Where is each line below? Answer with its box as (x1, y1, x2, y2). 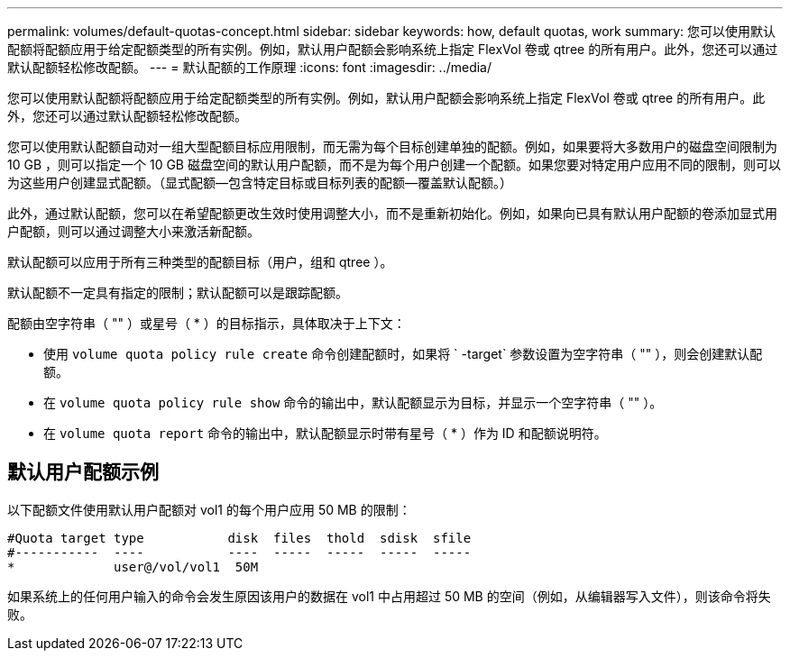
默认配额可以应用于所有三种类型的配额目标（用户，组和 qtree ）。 (7, 254, 393, 270)
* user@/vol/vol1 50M (7, 559, 259, 574)
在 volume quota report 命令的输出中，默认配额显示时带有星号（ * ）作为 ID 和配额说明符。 (43, 425, 607, 441)
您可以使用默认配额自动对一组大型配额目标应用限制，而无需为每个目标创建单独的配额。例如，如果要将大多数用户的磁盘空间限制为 (7, 139, 777, 154)
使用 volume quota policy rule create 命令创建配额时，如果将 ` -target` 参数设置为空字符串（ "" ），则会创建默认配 (43, 346, 763, 361)
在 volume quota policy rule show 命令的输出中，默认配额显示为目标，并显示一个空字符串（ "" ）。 (43, 395, 663, 410)
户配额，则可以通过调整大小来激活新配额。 (7, 224, 260, 239)
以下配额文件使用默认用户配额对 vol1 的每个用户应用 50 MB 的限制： (7, 501, 411, 517)
